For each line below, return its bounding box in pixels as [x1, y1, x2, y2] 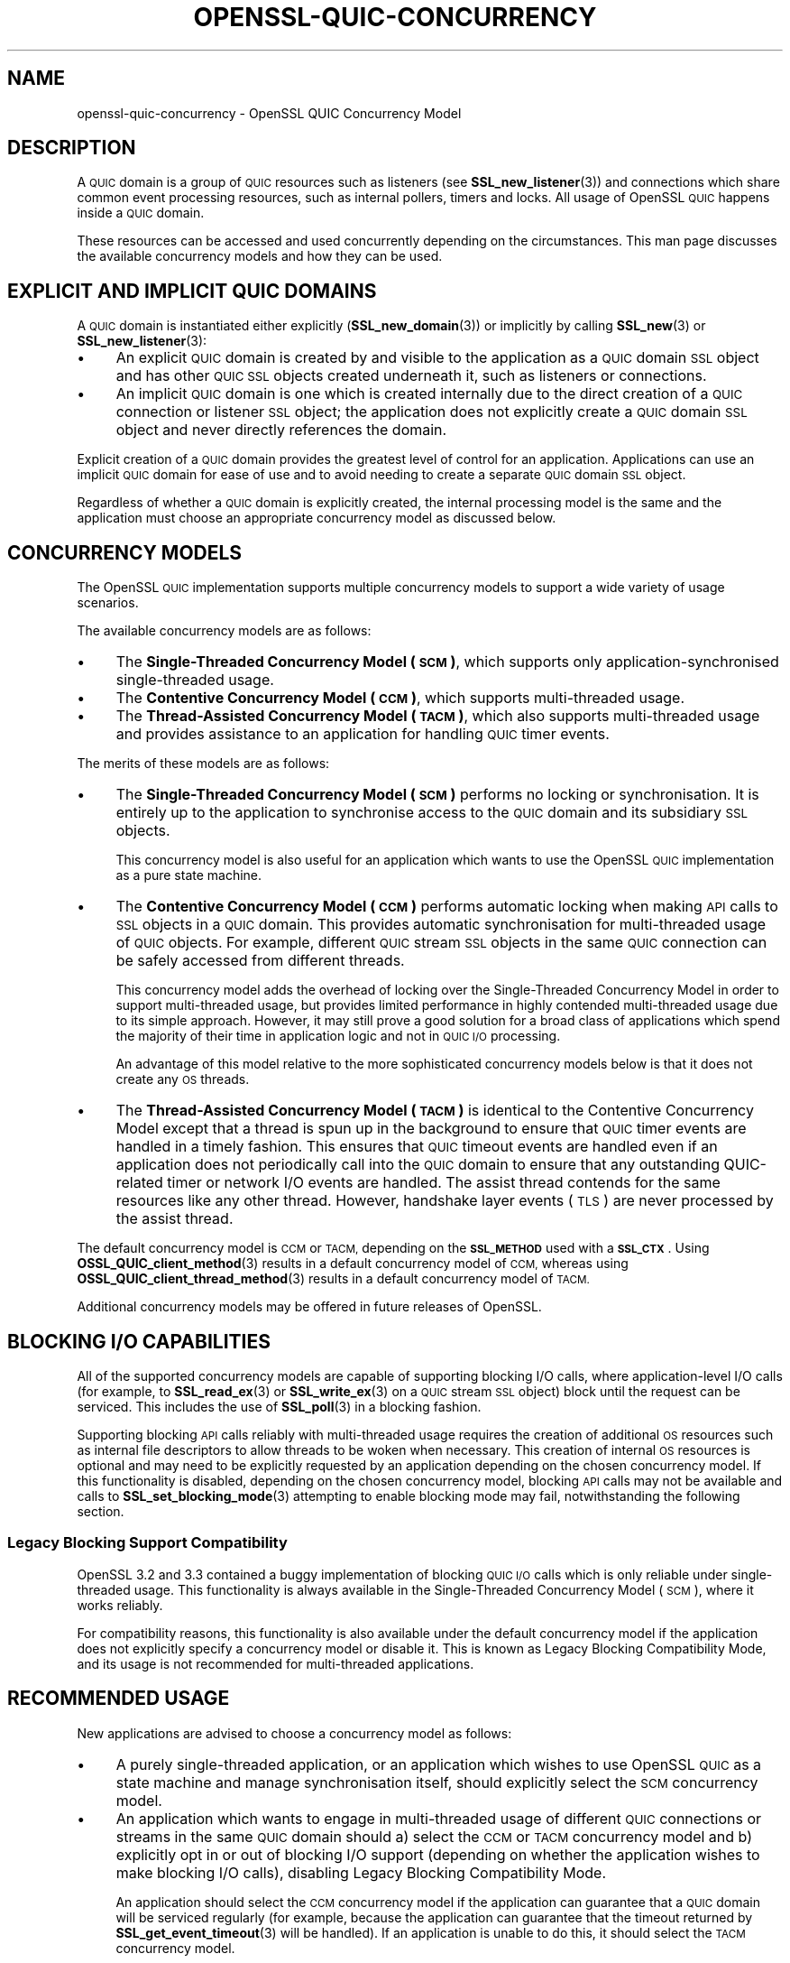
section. [77, 1503, 124, 1519]
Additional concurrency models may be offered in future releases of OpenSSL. [77, 1299, 542, 1315]
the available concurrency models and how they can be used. [77, 248, 443, 264]
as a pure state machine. [115, 867, 262, 884]
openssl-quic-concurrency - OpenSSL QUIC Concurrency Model [77, 105, 462, 121]
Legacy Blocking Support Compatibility [7, 1533, 288, 1552]
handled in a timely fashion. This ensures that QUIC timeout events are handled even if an [115, 1137, 718, 1156]
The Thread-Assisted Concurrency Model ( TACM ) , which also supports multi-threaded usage [115, 707, 760, 726]
